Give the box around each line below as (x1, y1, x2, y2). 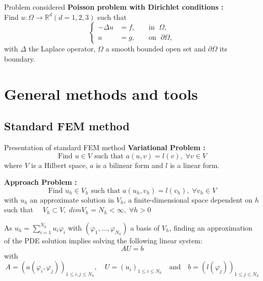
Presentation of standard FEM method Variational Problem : (4, 142, 206, 152)
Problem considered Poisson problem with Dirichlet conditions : (4, 2, 224, 12)
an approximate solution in (30, 194, 114, 205)
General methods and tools (4, 83, 198, 104)
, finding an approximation (169, 222, 253, 233)
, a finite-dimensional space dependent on (124, 194, 253, 205)
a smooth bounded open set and (105, 43, 206, 54)
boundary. (4, 53, 36, 64)
